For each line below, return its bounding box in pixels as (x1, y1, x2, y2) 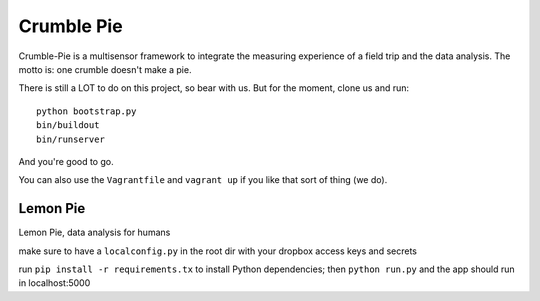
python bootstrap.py (36, 105, 137, 117)
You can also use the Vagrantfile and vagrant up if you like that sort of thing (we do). (18, 174, 388, 186)
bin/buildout (36, 120, 100, 131)
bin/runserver (36, 133, 105, 145)
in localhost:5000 (18, 277, 91, 289)
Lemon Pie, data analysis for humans (18, 226, 171, 239)
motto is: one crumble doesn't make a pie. (18, 63, 192, 75)
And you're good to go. (18, 155, 114, 167)
